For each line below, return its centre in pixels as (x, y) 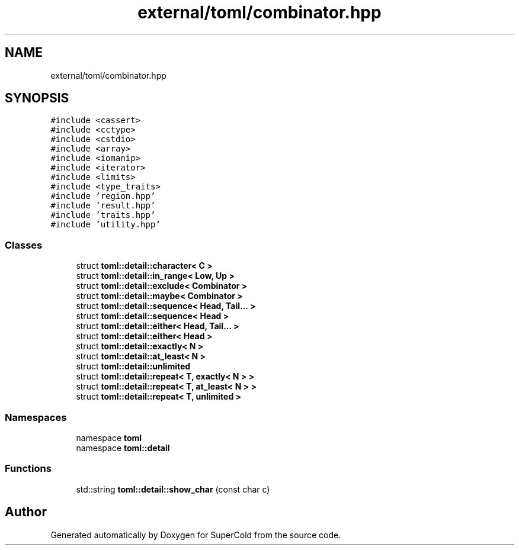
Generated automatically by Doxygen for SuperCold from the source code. (196, 535)
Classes (24, 245)
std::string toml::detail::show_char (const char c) (173, 489)
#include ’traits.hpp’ (103, 215)
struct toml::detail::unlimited (133, 366)
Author (26, 512)
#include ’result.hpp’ (103, 206)
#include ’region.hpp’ (103, 196)
